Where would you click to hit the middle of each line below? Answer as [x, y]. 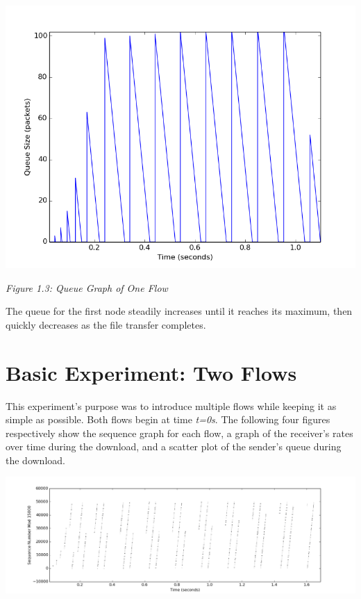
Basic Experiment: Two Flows [151, 372]
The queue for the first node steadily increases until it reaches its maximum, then [179, 311]
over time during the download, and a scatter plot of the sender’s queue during [174, 446]
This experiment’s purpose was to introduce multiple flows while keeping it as [171, 405]
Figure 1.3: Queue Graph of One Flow [87, 287]
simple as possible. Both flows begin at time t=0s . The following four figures [168, 419]
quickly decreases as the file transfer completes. [106, 324]
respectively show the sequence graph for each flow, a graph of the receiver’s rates [179, 433]
